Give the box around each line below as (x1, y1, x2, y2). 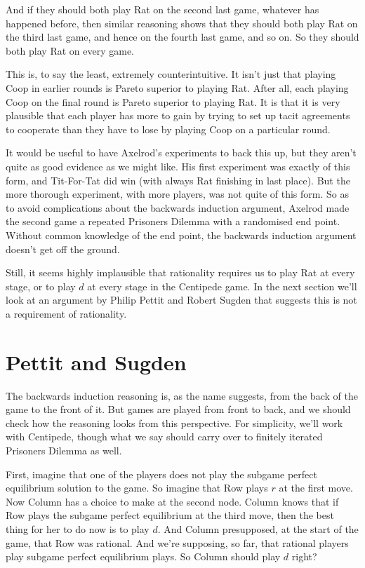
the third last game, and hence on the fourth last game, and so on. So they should (6, 29, 359, 44)
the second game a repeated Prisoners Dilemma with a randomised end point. (6, 214, 340, 229)
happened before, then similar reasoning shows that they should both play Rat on (6, 15, 358, 30)
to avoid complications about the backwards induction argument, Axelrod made (6, 200, 350, 215)
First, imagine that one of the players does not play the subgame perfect (6, 466, 317, 481)
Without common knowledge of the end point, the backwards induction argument (6, 227, 357, 242)
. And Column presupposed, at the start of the (157, 521, 359, 536)
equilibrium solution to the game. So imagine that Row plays (6, 480, 268, 495)
